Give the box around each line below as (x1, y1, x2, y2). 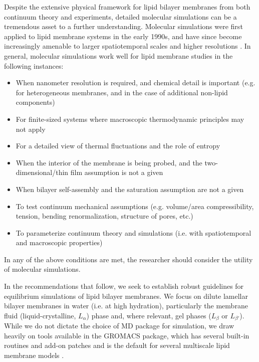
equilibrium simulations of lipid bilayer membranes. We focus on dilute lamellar (4, 290, 248, 301)
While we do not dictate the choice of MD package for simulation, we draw (4, 320, 234, 331)
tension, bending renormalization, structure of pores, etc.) (16, 211, 193, 221)
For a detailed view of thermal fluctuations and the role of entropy (16, 140, 220, 151)
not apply (16, 123, 46, 134)
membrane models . (4, 350, 64, 360)
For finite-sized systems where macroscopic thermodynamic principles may (16, 113, 244, 124)
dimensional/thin (16, 167, 69, 177)
